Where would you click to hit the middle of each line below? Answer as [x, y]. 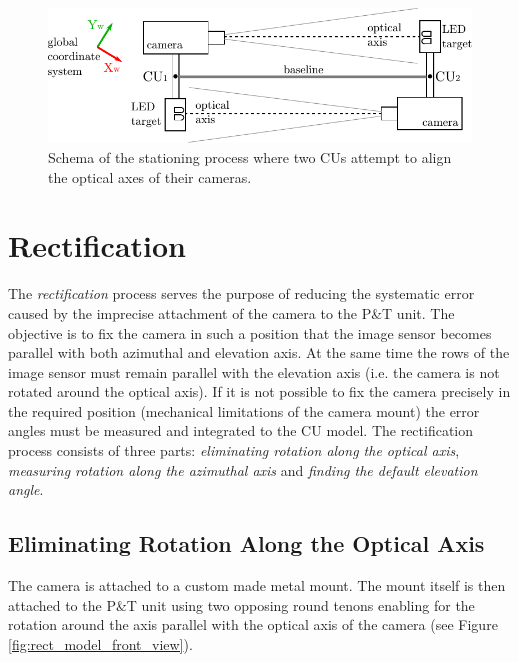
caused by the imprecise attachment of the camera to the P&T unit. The [231, 312]
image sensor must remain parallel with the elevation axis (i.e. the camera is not [254, 371]
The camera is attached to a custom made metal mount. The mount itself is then [257, 585]
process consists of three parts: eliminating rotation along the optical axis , [234, 450]
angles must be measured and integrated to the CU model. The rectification [241, 430]
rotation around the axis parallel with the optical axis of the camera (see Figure [253, 624]
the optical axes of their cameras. [150, 176]
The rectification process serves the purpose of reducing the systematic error [241, 293]
